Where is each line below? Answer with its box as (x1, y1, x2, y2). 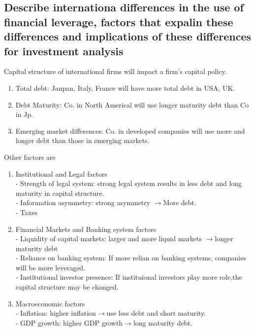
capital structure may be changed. (15, 282, 119, 292)
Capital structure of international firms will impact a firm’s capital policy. (4, 66, 227, 76)
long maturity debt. (133, 317, 192, 328)
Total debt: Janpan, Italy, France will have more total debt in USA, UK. (15, 82, 235, 93)
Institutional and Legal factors (15, 168, 108, 179)
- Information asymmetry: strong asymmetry (15, 197, 151, 208)
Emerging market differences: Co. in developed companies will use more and (15, 125, 245, 136)
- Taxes (15, 207, 38, 217)
